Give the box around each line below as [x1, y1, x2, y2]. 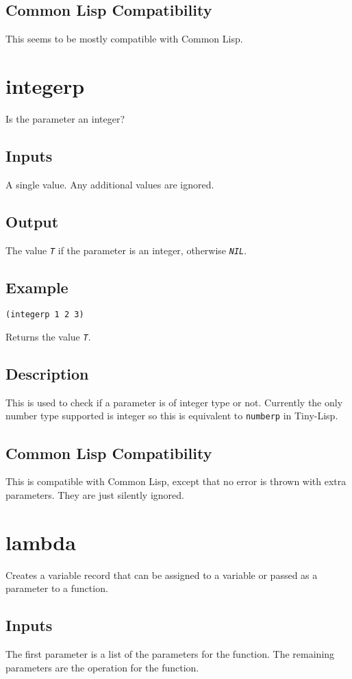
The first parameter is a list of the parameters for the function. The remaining [5, 647, 335, 661]
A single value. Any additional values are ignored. [5, 177, 214, 191]
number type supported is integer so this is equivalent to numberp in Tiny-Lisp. [5, 408, 338, 423]
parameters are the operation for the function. [5, 660, 199, 674]
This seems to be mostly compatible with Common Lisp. [5, 32, 243, 46]
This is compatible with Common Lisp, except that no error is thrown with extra [5, 474, 347, 489]
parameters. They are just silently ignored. [5, 487, 184, 502]
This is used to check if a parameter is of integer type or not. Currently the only [5, 395, 343, 409]
